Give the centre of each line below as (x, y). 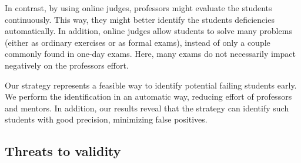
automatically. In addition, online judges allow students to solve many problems (148, 31)
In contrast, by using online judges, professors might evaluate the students (138, 8)
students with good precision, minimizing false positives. (106, 119)
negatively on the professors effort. (67, 65)
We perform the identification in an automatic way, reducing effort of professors (148, 96)
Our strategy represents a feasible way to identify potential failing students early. (151, 85)
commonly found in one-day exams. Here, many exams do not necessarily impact (150, 54)
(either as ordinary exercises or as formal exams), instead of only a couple (138, 42)
